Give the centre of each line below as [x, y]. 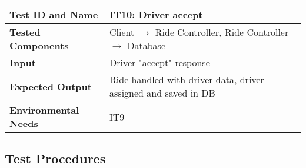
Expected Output [51, 86]
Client [122, 32]
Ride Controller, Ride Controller [222, 32]
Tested [25, 32]
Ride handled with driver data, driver [187, 79]
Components [39, 45]
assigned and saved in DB [162, 93]
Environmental [44, 110]
